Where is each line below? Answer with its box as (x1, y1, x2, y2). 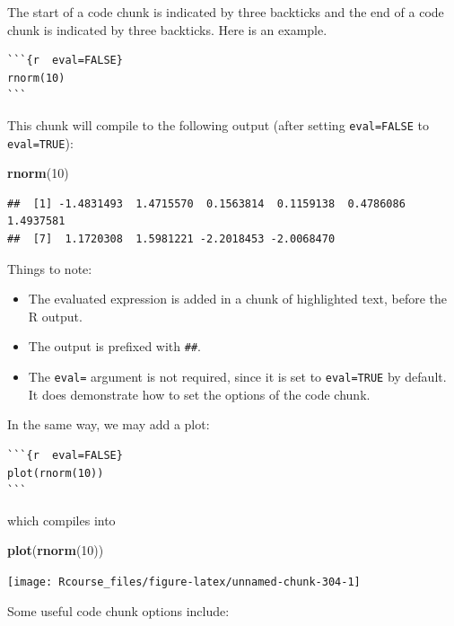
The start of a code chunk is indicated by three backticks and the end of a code (7, 3, 444, 21)
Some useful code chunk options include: (7, 601, 230, 620)
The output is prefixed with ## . (28, 337, 201, 356)
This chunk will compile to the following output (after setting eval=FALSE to (7, 115, 430, 134)
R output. (28, 306, 83, 325)
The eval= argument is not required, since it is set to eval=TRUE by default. (28, 367, 447, 386)
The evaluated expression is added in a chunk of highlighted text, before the (28, 289, 448, 308)
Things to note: (7, 259, 92, 278)
